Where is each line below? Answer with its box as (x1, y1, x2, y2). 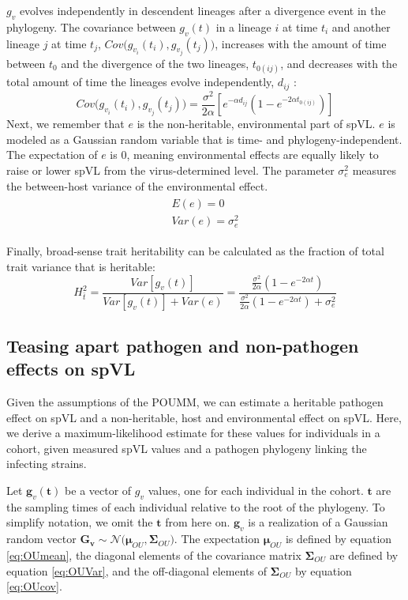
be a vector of (65, 482, 132, 499)
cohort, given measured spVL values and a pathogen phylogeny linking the (6, 440, 367, 456)
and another (331, 18, 391, 35)
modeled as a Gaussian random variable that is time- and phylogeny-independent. (6, 130, 402, 147)
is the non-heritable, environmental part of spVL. (137, 115, 376, 132)
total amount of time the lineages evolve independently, (6, 74, 275, 90)
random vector (6, 530, 77, 547)
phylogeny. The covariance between (6, 18, 176, 35)
